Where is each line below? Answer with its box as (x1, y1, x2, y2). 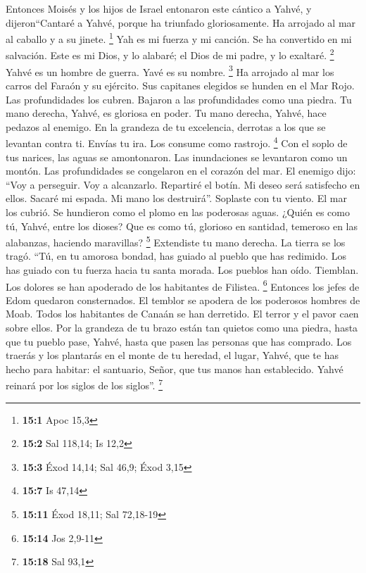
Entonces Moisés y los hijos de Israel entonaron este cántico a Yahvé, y (6, 1, 312, 15)
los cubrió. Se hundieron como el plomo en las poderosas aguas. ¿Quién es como (6, 204, 350, 219)
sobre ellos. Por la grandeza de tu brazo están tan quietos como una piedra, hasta (6, 320, 358, 334)
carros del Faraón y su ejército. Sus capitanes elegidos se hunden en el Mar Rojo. (6, 77, 355, 92)
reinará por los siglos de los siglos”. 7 (6, 376, 163, 393)
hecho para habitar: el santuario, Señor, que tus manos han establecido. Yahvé (6, 361, 343, 376)
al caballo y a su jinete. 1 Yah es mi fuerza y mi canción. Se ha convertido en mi (6, 30, 352, 46)
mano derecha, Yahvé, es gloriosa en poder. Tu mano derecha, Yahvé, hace (6, 106, 327, 120)
